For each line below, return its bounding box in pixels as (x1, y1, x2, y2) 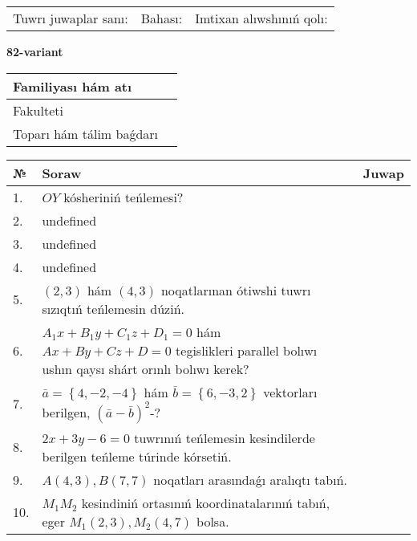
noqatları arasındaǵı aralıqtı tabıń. (153, 470, 347, 489)
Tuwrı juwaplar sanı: (13, 9, 128, 27)
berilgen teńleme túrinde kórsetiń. (42, 446, 232, 466)
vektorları (263, 382, 318, 401)
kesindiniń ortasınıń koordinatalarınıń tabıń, (81, 493, 330, 512)
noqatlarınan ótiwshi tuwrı (160, 280, 311, 299)
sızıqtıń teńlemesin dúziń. (42, 299, 184, 318)
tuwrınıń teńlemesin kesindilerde (134, 428, 315, 447)
